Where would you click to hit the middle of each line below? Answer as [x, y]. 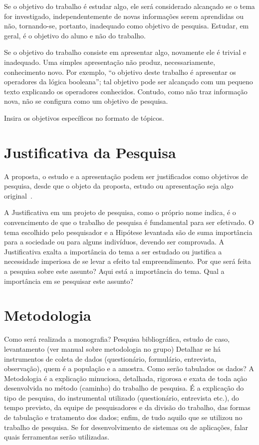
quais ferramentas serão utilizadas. [57, 437]
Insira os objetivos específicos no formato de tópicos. [84, 117]
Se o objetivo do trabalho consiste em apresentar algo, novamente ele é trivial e [125, 52]
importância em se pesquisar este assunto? [69, 281]
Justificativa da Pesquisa [90, 152]
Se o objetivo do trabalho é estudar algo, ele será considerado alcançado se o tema [129, 6]
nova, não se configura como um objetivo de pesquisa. [86, 101]
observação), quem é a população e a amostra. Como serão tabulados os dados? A [129, 368]
